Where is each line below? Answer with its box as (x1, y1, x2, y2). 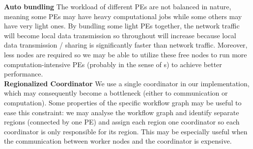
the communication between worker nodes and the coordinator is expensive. (4, 136, 232, 146)
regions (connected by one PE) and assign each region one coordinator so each (4, 117, 240, 127)
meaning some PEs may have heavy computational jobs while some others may (4, 11, 242, 21)
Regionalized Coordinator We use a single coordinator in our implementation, (4, 78, 250, 88)
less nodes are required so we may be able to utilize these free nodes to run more (4, 49, 247, 59)
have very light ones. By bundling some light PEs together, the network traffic (4, 21, 240, 31)
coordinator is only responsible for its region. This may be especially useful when (4, 126, 248, 136)
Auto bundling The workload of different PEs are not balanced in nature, (4, 1, 231, 11)
